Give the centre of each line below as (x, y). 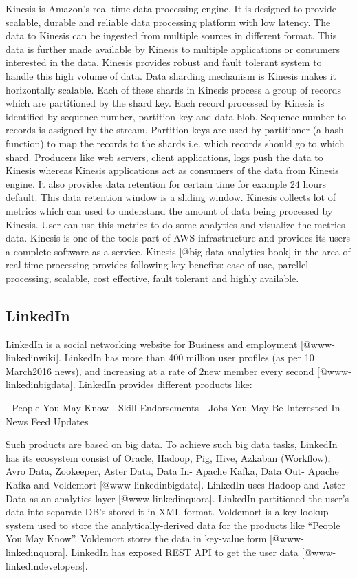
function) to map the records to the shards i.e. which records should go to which (175, 143)
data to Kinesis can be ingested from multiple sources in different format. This (171, 35)
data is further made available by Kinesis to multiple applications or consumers (173, 49)
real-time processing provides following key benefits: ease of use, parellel (157, 265)
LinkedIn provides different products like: (165, 384)
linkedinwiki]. (33, 357)
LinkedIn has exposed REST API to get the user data (185, 552)
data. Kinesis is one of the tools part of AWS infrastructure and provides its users (178, 238)
